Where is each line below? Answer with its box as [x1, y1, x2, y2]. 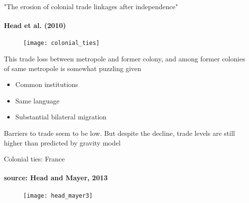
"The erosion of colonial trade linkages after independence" [4, 1, 178, 11]
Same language [15, 95, 60, 105]
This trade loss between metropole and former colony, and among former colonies [4, 54, 245, 64]
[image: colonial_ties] [23, 40, 100, 47]
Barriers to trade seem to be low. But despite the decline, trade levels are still [4, 128, 235, 138]
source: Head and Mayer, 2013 [4, 173, 108, 183]
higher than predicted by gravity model [4, 137, 121, 147]
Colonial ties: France [4, 154, 65, 164]
